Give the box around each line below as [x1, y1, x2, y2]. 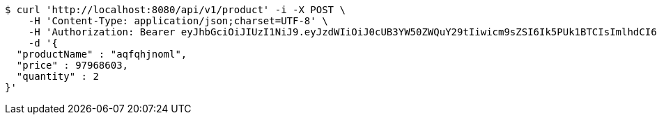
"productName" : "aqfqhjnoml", [16, 49, 187, 60]
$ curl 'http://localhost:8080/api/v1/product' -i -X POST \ [5, 4, 346, 15]
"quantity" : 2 [16, 71, 99, 82]
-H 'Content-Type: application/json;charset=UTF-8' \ [28, 15, 328, 26]
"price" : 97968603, [16, 60, 129, 71]
